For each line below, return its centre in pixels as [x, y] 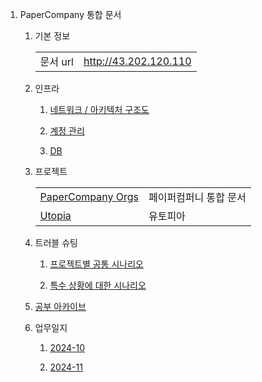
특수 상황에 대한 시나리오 [98, 285]
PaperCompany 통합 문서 [70, 14]
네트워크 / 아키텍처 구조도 [99, 109]
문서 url [56, 61]
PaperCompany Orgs [89, 196]
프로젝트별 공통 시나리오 [96, 264]
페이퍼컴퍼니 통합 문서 [197, 197]
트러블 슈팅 [56, 242]
